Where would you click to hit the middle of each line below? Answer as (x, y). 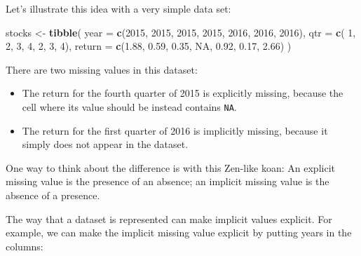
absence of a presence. (53, 195)
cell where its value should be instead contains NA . (129, 106)
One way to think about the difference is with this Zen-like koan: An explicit (170, 167)
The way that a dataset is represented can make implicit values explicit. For (169, 218)
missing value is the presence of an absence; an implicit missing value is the (168, 181)
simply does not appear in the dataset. (105, 144)
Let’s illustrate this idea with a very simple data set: (118, 8)
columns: (25, 246)
